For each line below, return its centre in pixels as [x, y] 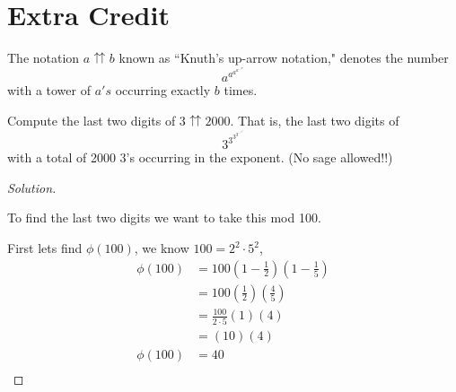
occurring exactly [163, 90]
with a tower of [49, 90]
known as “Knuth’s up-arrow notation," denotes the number [284, 58]
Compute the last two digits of [92, 120]
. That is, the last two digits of [315, 120]
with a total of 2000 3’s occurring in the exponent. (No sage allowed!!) [200, 157]
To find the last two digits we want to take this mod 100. [164, 218]
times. [241, 90]
